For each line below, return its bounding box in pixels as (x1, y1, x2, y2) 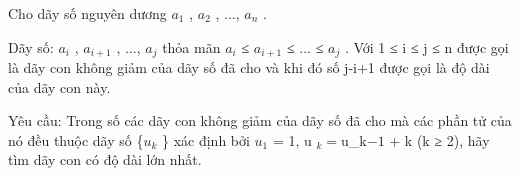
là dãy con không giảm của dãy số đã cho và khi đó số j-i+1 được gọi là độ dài (8, 57, 490, 78)
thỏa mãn (162, 36, 221, 57)
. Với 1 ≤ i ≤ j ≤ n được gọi (344, 36, 509, 57)
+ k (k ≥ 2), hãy (389, 129, 490, 150)
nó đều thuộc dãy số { (8, 129, 144, 150)
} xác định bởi (161, 129, 250, 150)
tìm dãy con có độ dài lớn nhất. (8, 149, 202, 170)
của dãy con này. (8, 76, 111, 97)
